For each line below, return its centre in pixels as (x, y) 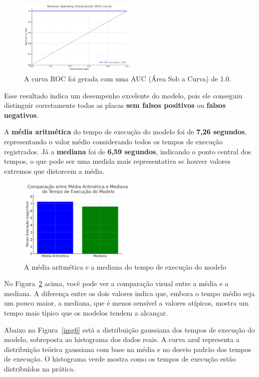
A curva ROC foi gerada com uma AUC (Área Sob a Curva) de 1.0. (128, 78)
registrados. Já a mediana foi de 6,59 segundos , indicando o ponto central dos (128, 151)
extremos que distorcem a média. (54, 171)
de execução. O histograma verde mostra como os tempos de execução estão (120, 359)
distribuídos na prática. (40, 368)
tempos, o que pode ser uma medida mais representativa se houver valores (117, 161)
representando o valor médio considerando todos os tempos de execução (114, 141)
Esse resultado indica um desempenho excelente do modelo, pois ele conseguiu (123, 95)
